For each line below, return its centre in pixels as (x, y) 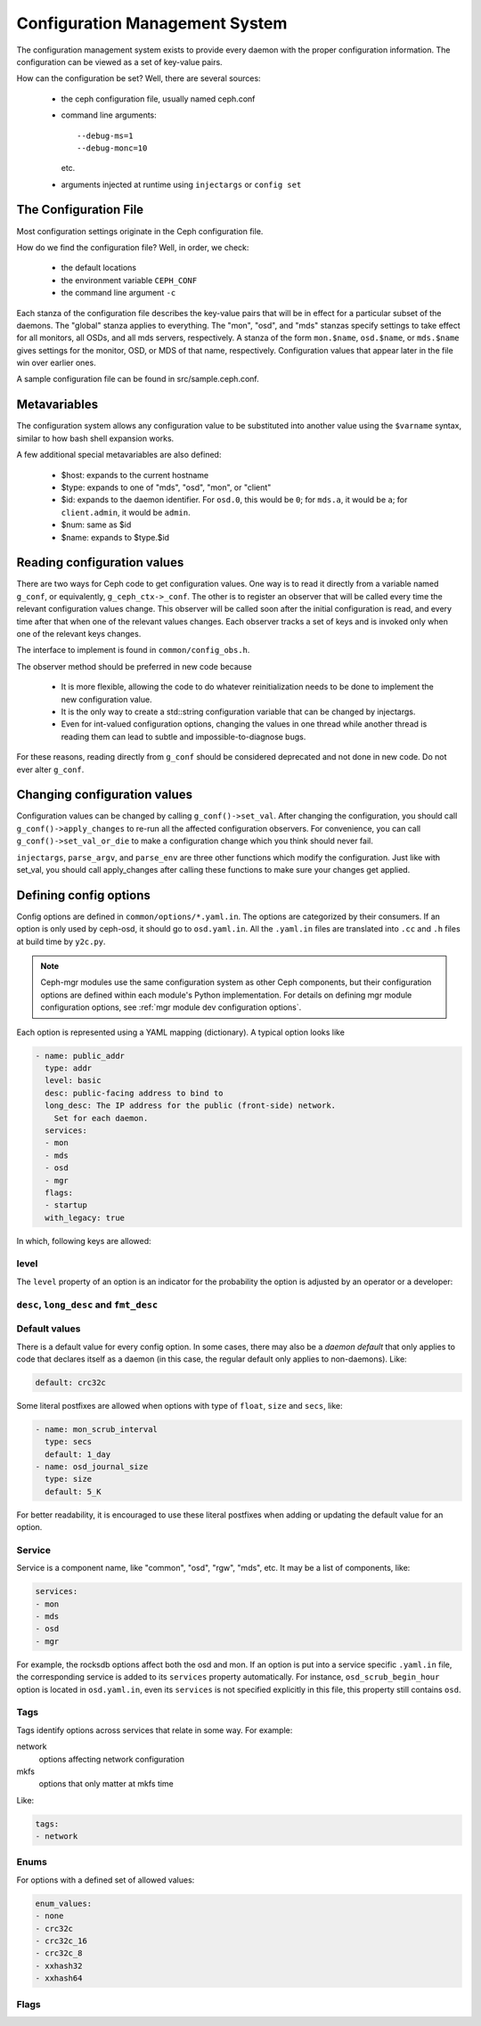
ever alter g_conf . (50, 769)
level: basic (73, 1081)
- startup (66, 1205)
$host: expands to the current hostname (135, 475)
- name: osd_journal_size (92, 1467)
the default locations (99, 268)
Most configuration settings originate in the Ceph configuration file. (140, 231)
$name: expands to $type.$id (115, 537)
